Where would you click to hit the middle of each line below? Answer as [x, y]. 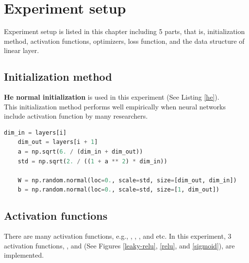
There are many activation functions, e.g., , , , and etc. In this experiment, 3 [118, 236]
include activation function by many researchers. [76, 116]
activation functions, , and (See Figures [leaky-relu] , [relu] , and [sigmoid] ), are [119, 245]
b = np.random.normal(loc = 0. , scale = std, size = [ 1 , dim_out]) [118, 190]
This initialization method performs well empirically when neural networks [115, 106]
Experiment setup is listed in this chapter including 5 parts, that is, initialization [124, 31]
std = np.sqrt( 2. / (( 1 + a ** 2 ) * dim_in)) [92, 161]
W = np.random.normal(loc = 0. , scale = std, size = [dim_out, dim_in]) [127, 180]
